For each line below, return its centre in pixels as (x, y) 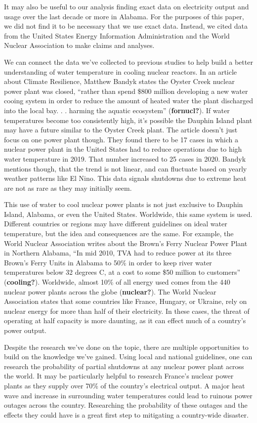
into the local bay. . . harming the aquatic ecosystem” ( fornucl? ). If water (117, 110)
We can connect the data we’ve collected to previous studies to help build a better (128, 62)
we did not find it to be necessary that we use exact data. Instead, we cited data (126, 26)
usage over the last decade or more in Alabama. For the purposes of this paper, (124, 16)
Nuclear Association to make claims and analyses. (79, 45)
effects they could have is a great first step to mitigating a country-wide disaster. (126, 414)
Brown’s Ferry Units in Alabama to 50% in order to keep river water (108, 262)
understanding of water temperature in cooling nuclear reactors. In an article (121, 71)
